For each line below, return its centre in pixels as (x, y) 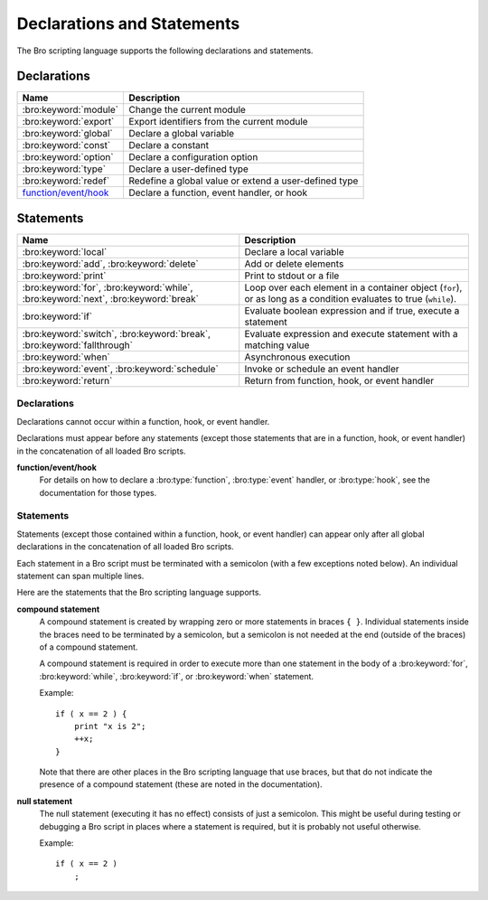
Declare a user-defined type (188, 169)
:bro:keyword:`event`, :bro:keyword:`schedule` (120, 369)
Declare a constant (169, 145)
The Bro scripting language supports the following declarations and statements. (165, 51)
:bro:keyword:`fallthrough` (77, 345)
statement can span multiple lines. (80, 576)
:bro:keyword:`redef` (66, 181)
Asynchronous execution (297, 357)
